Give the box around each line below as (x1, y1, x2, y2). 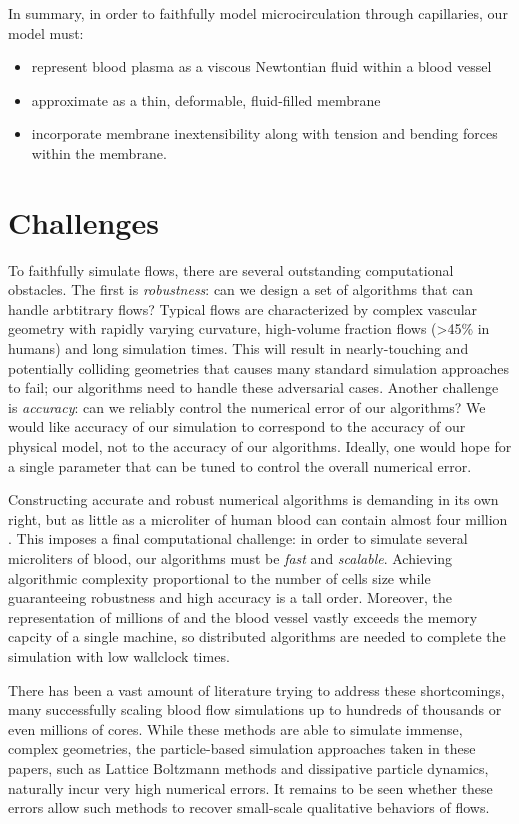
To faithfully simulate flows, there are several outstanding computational (8, 259, 454, 280)
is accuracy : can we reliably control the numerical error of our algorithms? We (8, 396, 486, 417)
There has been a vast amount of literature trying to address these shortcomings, (8, 679, 505, 700)
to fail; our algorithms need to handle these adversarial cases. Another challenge (8, 377, 499, 398)
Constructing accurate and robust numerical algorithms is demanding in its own (8, 489, 499, 510)
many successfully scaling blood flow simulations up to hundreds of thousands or (8, 699, 502, 720)
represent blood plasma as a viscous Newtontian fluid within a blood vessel (31, 56, 492, 77)
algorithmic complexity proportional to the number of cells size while (8, 567, 431, 588)
